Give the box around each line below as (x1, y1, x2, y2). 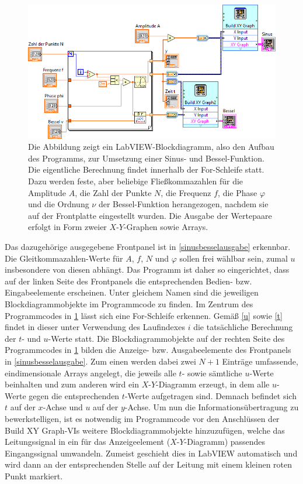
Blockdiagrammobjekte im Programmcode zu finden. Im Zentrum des (5, 298, 253, 310)
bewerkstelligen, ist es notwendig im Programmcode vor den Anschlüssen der (5, 412, 280, 424)
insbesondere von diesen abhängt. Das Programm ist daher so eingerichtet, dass (5, 263, 290, 276)
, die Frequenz (161, 186, 211, 198)
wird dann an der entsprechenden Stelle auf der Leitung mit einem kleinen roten (5, 458, 292, 471)
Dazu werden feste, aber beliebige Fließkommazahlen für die (28, 175, 243, 187)
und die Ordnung (28, 198, 89, 210)
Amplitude (28, 186, 66, 198)
